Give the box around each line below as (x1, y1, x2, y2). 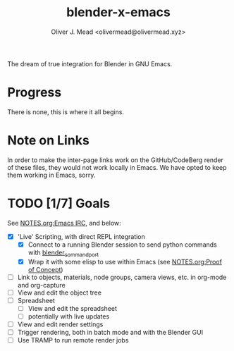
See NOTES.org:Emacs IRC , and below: (7, 218, 121, 227)
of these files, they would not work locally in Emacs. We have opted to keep (7, 163, 227, 171)
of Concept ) (27, 265, 63, 273)
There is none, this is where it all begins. (7, 107, 125, 116)
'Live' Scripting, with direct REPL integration (17, 232, 146, 240)
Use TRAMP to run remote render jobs (17, 336, 129, 345)
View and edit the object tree (17, 288, 102, 297)
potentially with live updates (27, 312, 110, 321)
